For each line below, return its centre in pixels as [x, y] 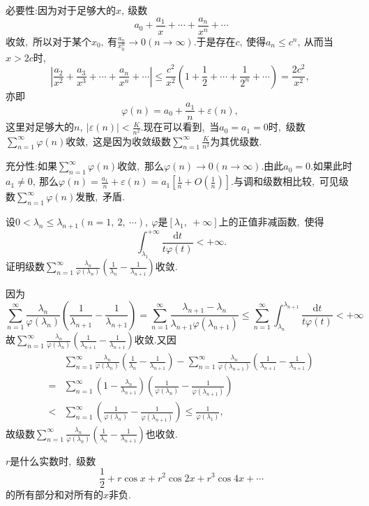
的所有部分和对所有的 [54, 494]
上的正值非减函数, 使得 [271, 222]
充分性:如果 [31, 166]
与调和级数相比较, [274, 181]
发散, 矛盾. [100, 196]
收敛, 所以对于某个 [48, 41]
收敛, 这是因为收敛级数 [119, 141]
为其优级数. [236, 141]
